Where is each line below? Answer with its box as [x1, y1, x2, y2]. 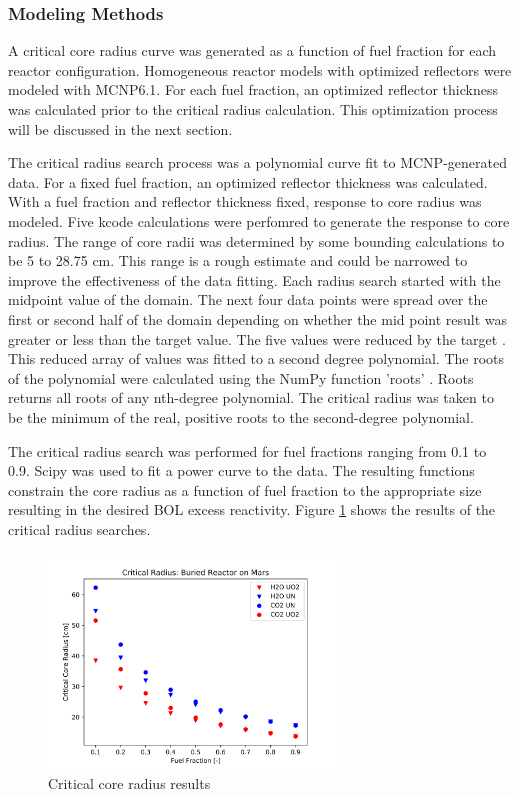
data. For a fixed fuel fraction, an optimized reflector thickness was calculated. [8, 171, 488, 192]
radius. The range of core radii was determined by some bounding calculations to [8, 230, 505, 251]
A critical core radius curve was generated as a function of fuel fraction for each [8, 40, 497, 61]
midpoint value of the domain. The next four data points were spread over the [8, 289, 488, 310]
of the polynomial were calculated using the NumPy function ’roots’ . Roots [8, 367, 474, 388]
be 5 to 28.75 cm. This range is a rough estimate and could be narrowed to [8, 250, 468, 271]
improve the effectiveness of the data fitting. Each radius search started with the [8, 269, 501, 290]
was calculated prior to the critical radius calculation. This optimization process [8, 99, 498, 119]
